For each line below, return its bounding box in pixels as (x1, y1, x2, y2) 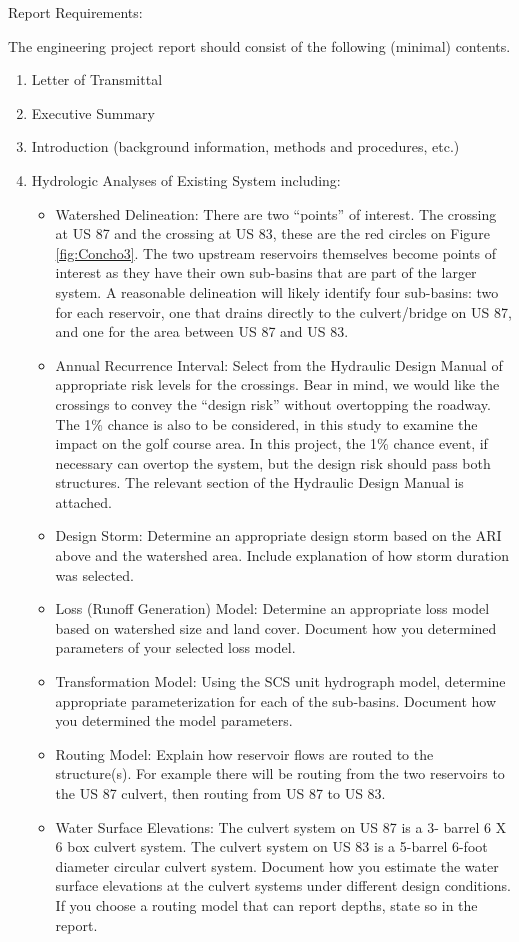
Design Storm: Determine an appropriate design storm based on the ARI (55, 525, 502, 546)
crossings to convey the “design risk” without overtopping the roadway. (55, 393, 491, 414)
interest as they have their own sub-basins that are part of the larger (55, 262, 477, 283)
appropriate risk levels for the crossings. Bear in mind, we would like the (55, 374, 500, 395)
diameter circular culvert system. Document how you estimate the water (55, 855, 499, 876)
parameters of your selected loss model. (55, 637, 296, 658)
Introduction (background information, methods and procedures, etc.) (31, 136, 460, 157)
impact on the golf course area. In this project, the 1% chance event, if (55, 433, 488, 454)
